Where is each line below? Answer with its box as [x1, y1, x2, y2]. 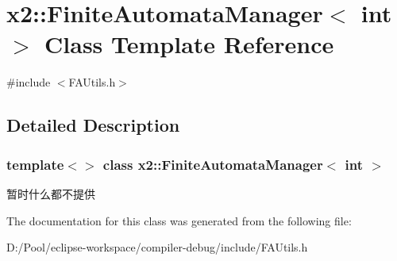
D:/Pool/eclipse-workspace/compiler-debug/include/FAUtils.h [6, 239, 308, 255]
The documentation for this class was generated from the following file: [6, 212, 352, 228]
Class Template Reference [44, 28, 334, 60]
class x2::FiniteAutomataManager [102, 154, 323, 174]
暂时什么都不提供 [6, 185, 95, 202]
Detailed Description [6, 113, 180, 137]
